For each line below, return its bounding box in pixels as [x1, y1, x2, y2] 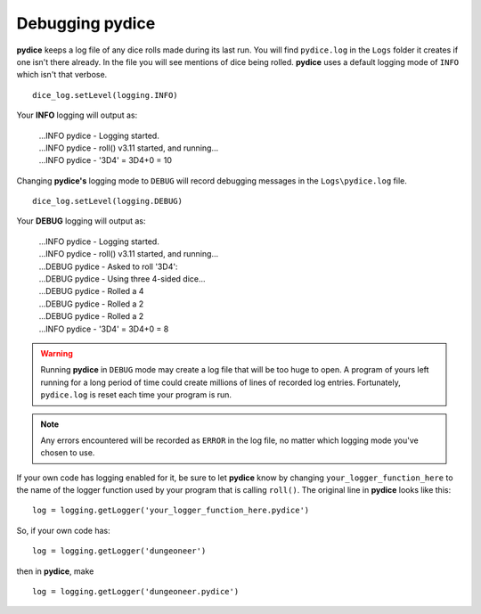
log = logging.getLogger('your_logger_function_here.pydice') [32, 505, 310, 516]
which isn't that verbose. [16, 70, 108, 80]
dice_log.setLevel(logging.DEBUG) [32, 196, 183, 207]
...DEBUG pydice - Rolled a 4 [38, 286, 144, 297]
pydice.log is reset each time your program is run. [40, 389, 232, 400]
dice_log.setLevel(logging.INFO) [32, 90, 178, 100]
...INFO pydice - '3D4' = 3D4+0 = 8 [38, 323, 169, 334]
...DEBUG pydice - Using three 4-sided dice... [38, 274, 206, 284]
